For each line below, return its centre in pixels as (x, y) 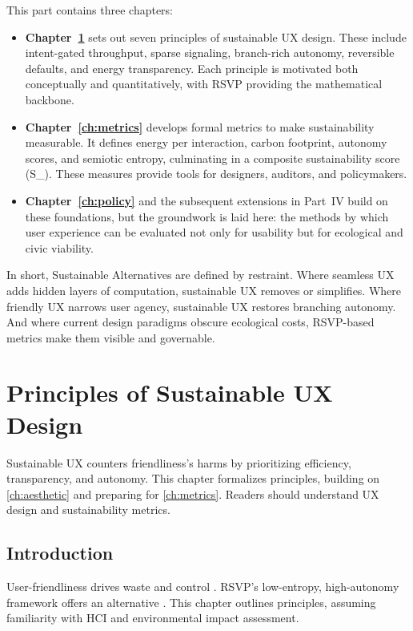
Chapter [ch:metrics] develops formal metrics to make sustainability (200, 126)
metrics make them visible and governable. (111, 337)
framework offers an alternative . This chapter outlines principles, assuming (191, 602)
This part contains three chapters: (90, 10)
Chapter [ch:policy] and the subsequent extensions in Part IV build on (206, 200)
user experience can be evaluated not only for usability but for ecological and (214, 232)
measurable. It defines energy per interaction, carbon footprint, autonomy (206, 142)
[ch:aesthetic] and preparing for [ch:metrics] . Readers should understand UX (193, 493)
